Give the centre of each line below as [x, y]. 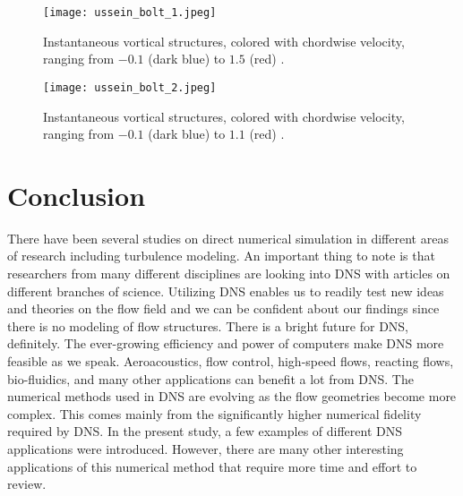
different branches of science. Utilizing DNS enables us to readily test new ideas [226, 291]
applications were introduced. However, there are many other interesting [206, 448]
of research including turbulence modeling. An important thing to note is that [221, 256]
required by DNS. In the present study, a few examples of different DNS [205, 431]
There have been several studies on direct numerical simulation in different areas [228, 238]
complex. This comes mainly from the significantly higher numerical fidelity [214, 413]
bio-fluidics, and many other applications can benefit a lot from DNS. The [210, 378]
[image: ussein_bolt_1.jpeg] [130, 13]
